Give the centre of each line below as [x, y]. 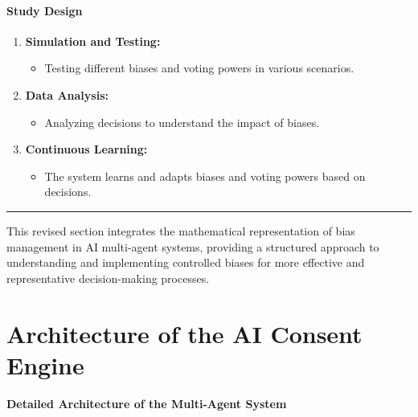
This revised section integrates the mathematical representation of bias [181, 230]
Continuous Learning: [86, 149]
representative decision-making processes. [108, 278]
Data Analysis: [67, 94]
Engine [45, 364]
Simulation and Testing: [93, 41]
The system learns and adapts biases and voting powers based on [205, 176]
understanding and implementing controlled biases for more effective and [186, 262]
